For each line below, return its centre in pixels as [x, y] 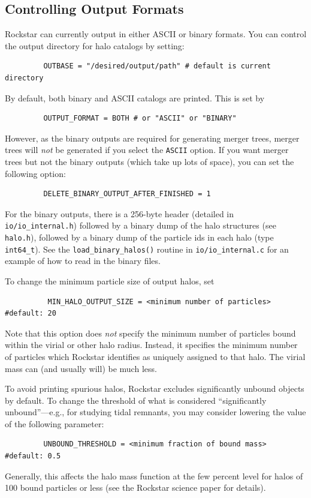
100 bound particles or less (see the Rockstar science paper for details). [135, 487]
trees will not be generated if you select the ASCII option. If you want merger [147, 150]
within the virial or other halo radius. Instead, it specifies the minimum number [151, 345]
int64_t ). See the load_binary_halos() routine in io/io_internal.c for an [147, 249]
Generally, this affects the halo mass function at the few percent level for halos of [154, 475]
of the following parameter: [55, 423]
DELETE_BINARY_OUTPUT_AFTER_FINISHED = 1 [127, 194]
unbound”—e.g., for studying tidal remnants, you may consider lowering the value [155, 412]
